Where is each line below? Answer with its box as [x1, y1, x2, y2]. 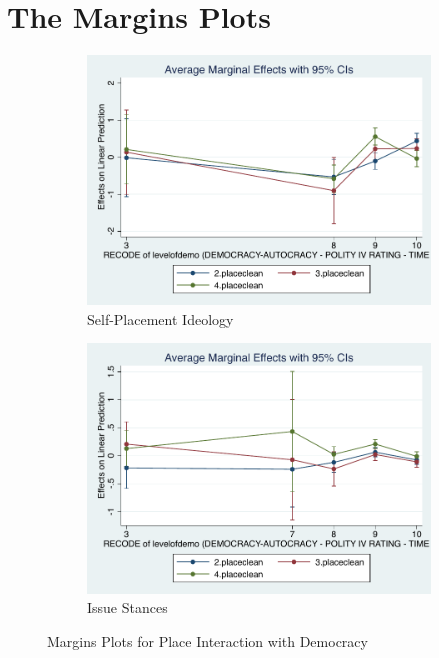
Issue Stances [87, 597, 168, 618]
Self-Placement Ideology [87, 308, 234, 329]
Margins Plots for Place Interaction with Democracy [47, 630, 368, 651]
